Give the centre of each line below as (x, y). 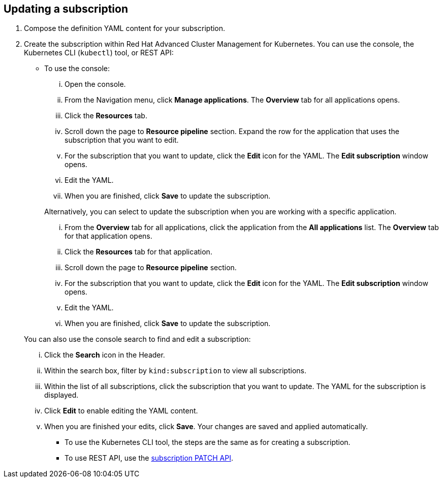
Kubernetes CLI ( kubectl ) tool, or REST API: (99, 53)
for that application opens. (108, 236)
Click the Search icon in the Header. (105, 355)
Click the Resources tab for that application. (138, 252)
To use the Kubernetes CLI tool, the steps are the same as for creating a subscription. (208, 442)
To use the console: (77, 69)
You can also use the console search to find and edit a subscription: (137, 339)
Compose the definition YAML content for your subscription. (125, 28)
